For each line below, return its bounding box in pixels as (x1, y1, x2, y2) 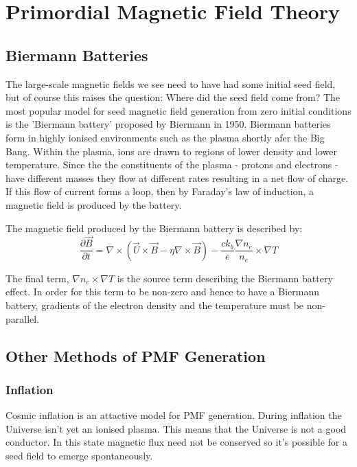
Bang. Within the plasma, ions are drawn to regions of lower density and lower (5, 144, 337, 158)
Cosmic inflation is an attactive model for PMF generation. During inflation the (5, 408, 342, 422)
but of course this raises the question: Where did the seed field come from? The (5, 90, 341, 104)
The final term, (5, 271, 69, 285)
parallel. (5, 311, 40, 326)
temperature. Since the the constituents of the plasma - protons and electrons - (5, 157, 338, 172)
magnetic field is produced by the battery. (5, 197, 182, 212)
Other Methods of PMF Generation (5, 345, 266, 366)
